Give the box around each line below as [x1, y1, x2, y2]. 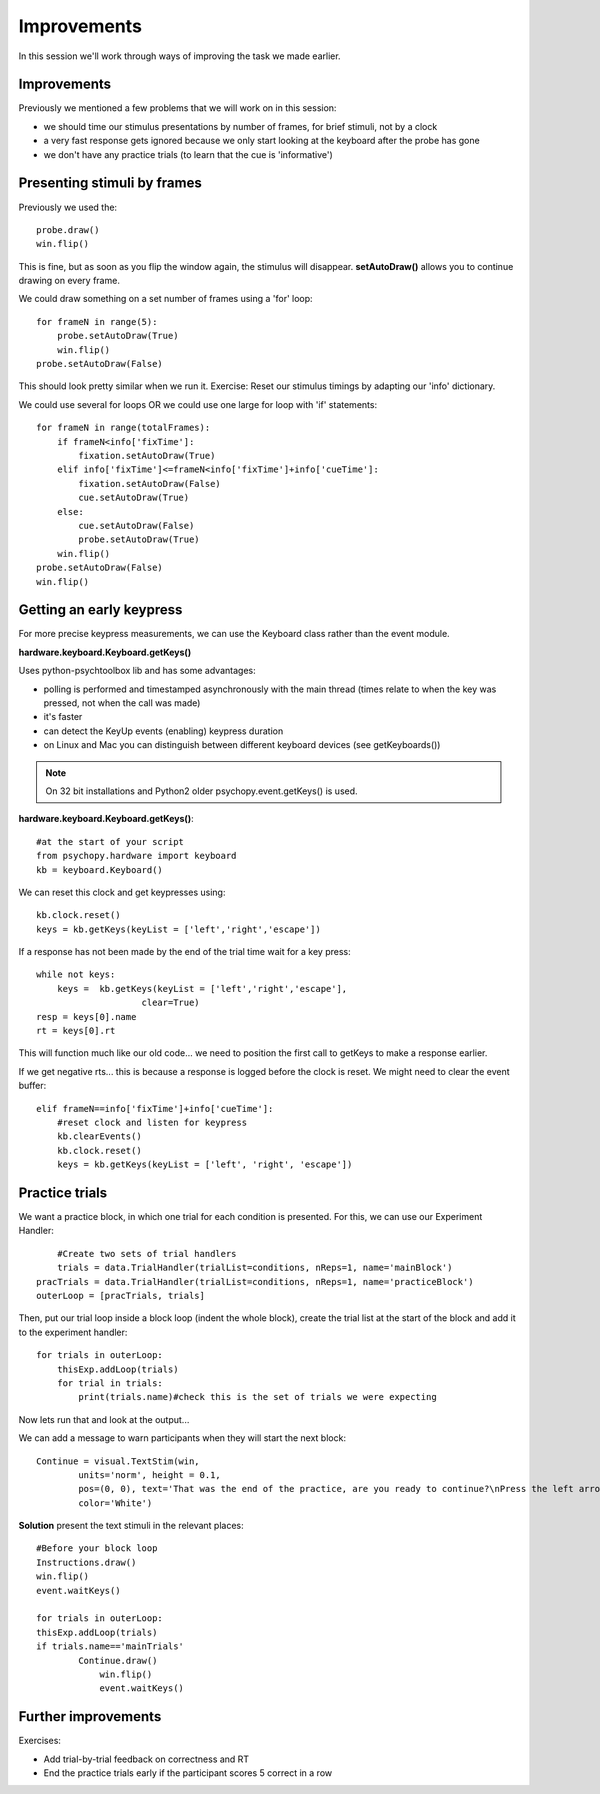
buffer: [18, 1080, 47, 1092]
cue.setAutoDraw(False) [78, 520, 195, 531]
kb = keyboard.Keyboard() [36, 864, 164, 875]
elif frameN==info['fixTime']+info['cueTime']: [36, 1103, 274, 1114]
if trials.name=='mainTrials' [36, 1641, 185, 1652]
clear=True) [141, 997, 200, 1009]
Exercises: [18, 1735, 62, 1747]
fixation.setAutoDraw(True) [78, 450, 216, 461]
